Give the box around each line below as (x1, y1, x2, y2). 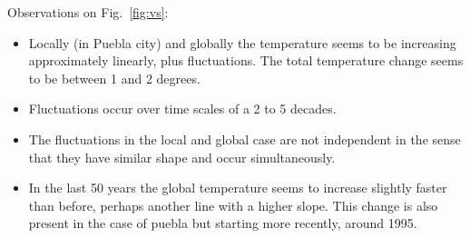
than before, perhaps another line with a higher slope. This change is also (28, 195, 438, 214)
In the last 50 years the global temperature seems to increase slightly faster (28, 178, 447, 197)
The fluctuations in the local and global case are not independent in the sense (28, 129, 461, 148)
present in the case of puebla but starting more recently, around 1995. (28, 213, 417, 233)
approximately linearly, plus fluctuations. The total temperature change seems (28, 51, 464, 70)
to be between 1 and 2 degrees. (28, 68, 201, 87)
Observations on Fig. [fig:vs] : (7, 3, 169, 21)
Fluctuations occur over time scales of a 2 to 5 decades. (28, 99, 337, 118)
